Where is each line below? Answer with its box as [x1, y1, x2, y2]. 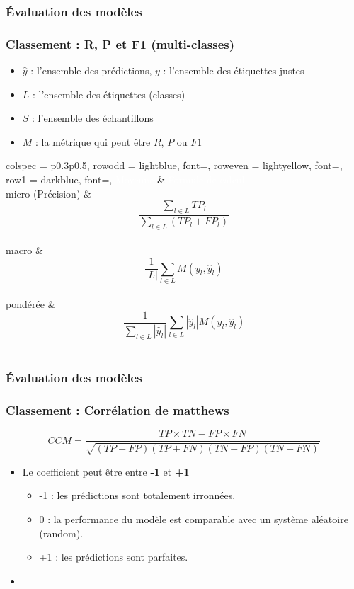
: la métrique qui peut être [35, 134, 151, 149]
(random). [39, 525, 84, 540]
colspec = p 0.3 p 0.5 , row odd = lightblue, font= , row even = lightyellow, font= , [6, 158, 343, 173]
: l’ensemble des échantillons [32, 110, 154, 125]
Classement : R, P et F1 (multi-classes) [6, 35, 235, 52]
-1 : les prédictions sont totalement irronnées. [39, 488, 236, 503]
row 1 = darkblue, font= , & [6, 172, 165, 187]
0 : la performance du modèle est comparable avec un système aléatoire [39, 512, 348, 527]
